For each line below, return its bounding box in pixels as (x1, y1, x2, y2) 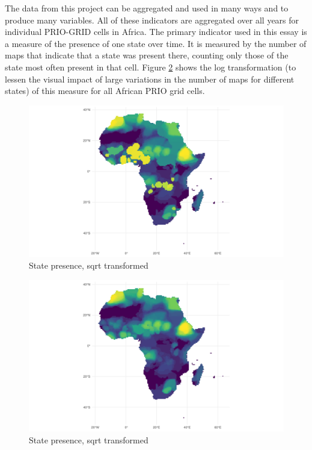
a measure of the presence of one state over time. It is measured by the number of (5, 37, 307, 49)
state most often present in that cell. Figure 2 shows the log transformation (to (5, 60, 296, 73)
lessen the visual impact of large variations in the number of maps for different (5, 72, 295, 85)
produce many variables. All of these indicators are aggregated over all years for (5, 13, 299, 26)
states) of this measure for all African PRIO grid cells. (5, 84, 205, 97)
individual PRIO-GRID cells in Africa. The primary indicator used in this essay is (5, 25, 307, 38)
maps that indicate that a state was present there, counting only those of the (5, 49, 289, 61)
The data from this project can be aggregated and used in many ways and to (5, 2, 289, 14)
